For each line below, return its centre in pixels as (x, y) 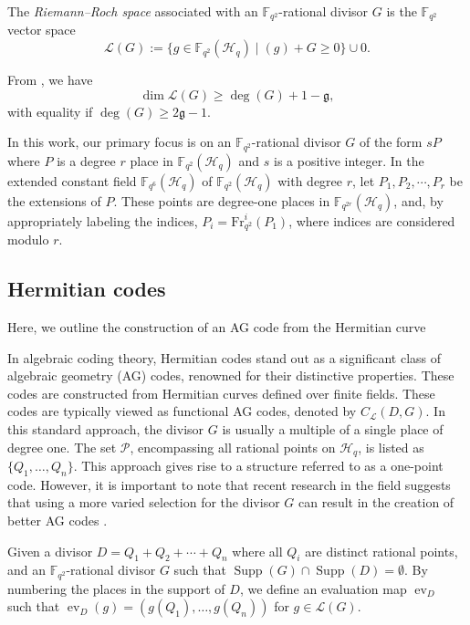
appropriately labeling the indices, (103, 220)
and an (27, 570)
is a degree (86, 160)
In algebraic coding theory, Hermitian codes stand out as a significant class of (225, 357)
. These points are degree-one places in (222, 200)
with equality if (50, 111)
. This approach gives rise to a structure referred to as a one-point (258, 466)
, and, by (418, 200)
